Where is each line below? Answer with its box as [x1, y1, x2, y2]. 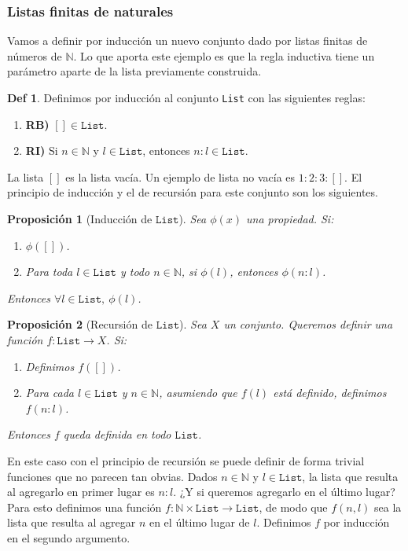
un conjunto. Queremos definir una [223, 316, 393, 332]
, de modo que [259, 498, 328, 515]
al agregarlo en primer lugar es [7, 483, 155, 500]
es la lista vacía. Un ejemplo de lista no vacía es [65, 168, 296, 185]
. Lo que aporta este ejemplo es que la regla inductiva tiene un [73, 47, 375, 64]
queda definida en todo [63, 426, 171, 443]
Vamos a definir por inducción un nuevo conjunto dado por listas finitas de [7, 32, 368, 49]
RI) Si [25, 142, 58, 159]
